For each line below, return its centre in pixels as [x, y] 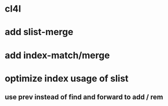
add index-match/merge [57, 55]
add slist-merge [39, 32]
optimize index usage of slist [67, 78]
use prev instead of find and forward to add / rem [84, 97]
